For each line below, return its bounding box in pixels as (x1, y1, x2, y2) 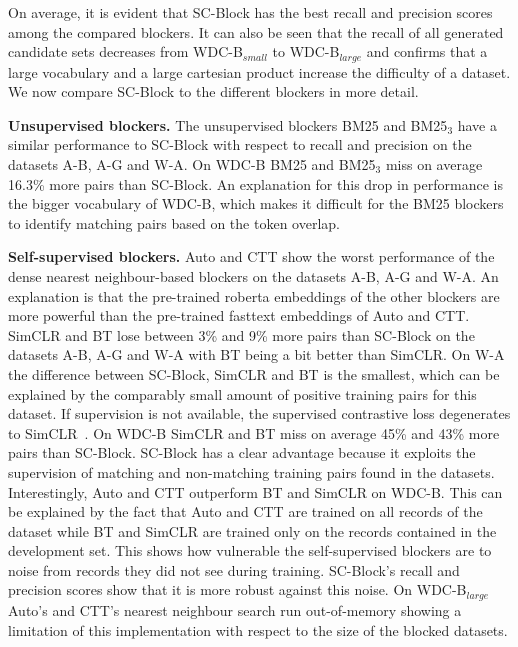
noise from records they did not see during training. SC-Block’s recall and (8, 559, 460, 580)
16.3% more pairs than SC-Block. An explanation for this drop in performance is (8, 173, 503, 194)
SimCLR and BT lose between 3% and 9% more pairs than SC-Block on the (8, 324, 475, 345)
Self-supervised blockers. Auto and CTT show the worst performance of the (8, 246, 495, 267)
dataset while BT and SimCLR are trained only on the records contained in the (8, 520, 497, 541)
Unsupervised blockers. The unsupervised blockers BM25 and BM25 (8, 114, 448, 135)
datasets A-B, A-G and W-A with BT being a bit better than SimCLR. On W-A (8, 344, 505, 365)
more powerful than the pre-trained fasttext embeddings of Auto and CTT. (8, 305, 470, 326)
